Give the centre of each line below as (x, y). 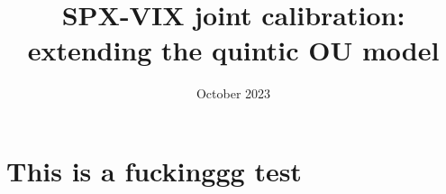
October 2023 (233, 93)
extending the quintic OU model (233, 50)
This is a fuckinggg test (154, 170)
